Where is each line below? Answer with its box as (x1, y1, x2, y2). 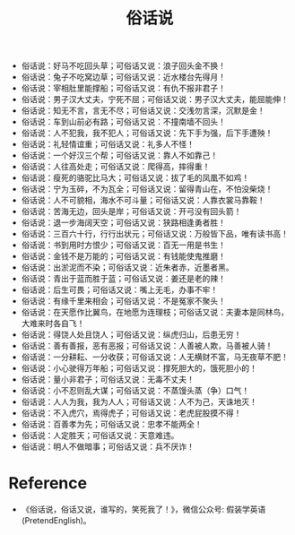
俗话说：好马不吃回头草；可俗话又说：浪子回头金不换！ (21, 60, 226, 72)
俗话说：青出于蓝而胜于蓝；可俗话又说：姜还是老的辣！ (21, 273, 226, 284)
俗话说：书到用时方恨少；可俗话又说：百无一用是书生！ (21, 239, 226, 251)
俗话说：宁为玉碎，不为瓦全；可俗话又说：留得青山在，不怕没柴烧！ (21, 184, 273, 194)
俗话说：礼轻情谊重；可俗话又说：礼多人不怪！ (21, 139, 195, 150)
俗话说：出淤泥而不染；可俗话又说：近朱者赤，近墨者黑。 (21, 262, 234, 273)
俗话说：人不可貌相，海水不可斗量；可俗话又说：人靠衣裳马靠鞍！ (21, 194, 265, 206)
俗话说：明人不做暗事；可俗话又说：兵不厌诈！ (21, 441, 195, 453)
